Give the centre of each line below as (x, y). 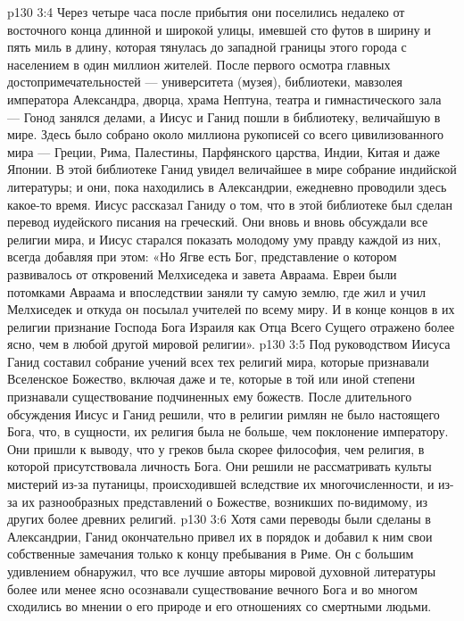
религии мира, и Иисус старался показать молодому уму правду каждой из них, (224, 239)
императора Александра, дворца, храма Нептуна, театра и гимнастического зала (224, 99)
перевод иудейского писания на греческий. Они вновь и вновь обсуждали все (218, 222)
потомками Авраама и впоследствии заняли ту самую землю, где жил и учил (217, 291)
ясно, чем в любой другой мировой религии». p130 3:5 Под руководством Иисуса (229, 344)
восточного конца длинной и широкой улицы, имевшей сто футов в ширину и (219, 29)
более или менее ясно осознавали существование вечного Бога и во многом (212, 588)
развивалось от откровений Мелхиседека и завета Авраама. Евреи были (202, 273)
